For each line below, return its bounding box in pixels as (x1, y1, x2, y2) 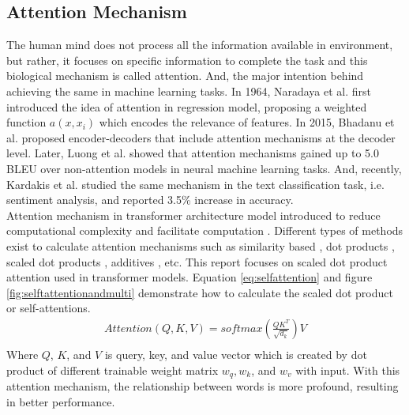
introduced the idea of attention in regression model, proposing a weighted (6, 98, 367, 115)
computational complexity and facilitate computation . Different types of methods (6, 222, 403, 239)
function (6, 114, 47, 130)
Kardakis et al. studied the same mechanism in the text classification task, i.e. (6, 175, 385, 192)
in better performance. (6, 393, 115, 409)
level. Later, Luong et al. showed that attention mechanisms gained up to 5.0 (6, 145, 379, 161)
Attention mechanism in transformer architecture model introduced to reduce (6, 206, 381, 223)
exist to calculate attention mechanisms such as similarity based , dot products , (6, 237, 395, 254)
